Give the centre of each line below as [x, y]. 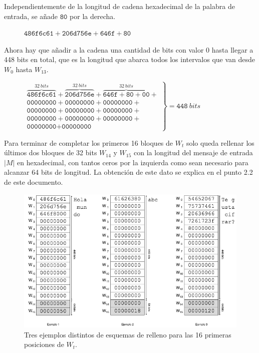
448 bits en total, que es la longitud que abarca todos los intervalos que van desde [130, 59]
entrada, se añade [31, 16]
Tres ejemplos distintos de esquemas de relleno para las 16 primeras [128, 334]
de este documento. [34, 182]
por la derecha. [93, 16]
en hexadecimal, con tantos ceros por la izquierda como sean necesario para [133, 162]
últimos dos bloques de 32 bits [51, 152]
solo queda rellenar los [220, 142]
